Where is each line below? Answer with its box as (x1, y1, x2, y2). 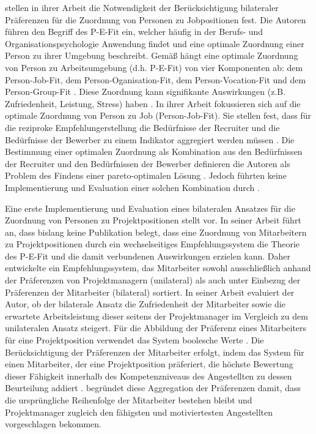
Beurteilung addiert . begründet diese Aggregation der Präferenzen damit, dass (5, 381, 301, 394)
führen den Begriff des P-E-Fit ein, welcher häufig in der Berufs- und (5, 25, 263, 38)
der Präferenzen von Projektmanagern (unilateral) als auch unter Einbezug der (5, 274, 301, 286)
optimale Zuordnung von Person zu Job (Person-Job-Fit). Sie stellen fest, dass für (5, 109, 311, 122)
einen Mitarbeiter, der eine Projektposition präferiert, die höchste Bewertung (5, 357, 293, 370)
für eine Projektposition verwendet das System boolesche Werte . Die (5, 334, 264, 346)
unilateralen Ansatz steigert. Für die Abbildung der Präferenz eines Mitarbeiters (5, 321, 307, 334)
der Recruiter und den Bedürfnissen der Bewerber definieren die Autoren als (5, 157, 290, 170)
